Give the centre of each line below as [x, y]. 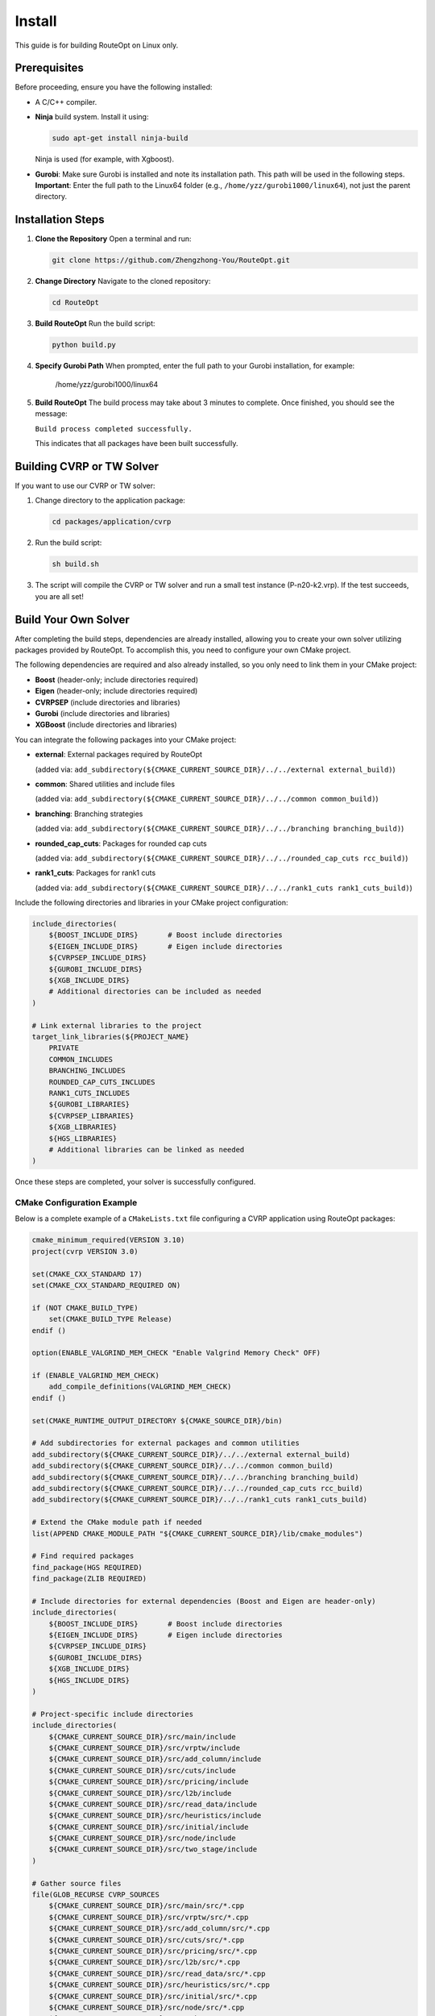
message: [51, 414]
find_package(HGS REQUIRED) [87, 1567]
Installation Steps [60, 220]
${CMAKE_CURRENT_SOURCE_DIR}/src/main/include [143, 1737]
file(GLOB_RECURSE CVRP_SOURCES [96, 1895]
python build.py [84, 345]
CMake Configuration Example [76, 1203]
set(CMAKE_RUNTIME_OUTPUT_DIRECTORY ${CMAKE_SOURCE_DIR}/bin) [157, 1420]
